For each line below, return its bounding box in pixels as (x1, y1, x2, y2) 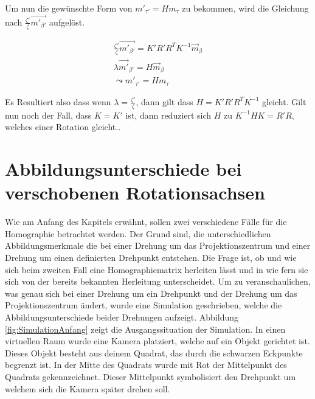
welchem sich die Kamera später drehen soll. (5, 382, 170, 395)
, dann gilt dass (136, 95, 193, 108)
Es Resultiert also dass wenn (5, 95, 111, 108)
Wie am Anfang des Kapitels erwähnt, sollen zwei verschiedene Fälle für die (5, 215, 287, 228)
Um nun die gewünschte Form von (5, 2, 133, 14)
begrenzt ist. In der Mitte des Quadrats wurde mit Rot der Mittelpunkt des (5, 358, 287, 371)
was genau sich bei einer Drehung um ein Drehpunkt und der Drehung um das (5, 286, 297, 299)
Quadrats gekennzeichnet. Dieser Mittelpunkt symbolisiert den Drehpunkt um (5, 370, 296, 383)
